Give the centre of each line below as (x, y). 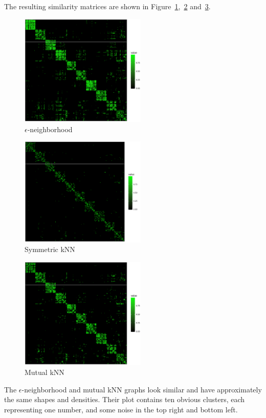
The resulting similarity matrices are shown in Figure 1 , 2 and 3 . (107, 6)
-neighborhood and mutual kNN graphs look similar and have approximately (142, 389)
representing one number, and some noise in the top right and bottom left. (121, 409)
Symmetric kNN (50, 249)
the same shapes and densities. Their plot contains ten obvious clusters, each (125, 399)
